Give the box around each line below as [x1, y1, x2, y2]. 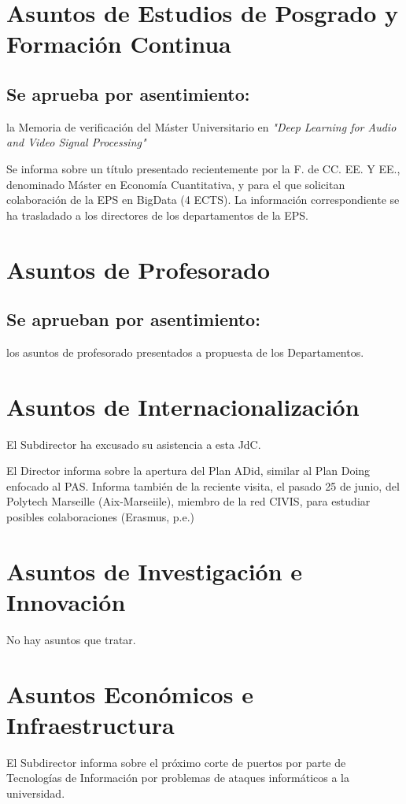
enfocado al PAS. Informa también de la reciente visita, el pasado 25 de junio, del [6, 477, 400, 494]
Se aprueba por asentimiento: [6, 81, 250, 106]
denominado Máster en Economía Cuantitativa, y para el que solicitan [6, 176, 345, 192]
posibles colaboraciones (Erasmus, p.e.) [6, 509, 195, 524]
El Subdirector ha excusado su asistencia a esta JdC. [6, 435, 261, 452]
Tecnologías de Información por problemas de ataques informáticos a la [6, 769, 350, 786]
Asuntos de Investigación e [6, 554, 303, 587]
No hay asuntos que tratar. [6, 631, 136, 647]
